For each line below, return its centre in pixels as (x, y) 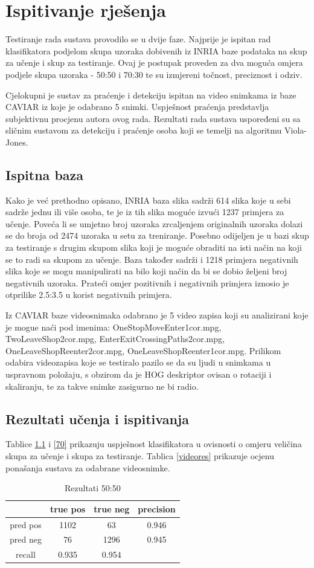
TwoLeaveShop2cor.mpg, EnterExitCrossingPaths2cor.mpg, (115, 339)
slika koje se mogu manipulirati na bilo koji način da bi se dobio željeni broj (146, 271)
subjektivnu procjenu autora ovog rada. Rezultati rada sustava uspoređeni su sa (153, 118)
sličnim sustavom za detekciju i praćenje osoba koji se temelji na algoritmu (144, 130)
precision (157, 508)
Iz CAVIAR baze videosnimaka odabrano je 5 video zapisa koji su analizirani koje (157, 315)
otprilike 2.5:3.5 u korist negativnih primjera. (89, 295)
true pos (68, 508)
